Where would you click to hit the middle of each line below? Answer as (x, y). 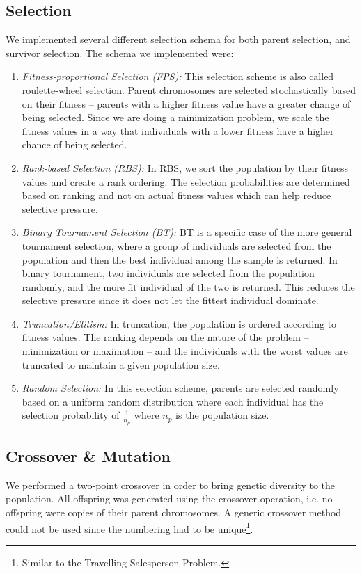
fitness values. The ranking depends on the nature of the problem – (165, 337)
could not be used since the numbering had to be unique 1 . (129, 527)
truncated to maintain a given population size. (121, 364)
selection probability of (71, 415)
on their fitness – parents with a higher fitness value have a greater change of (186, 103)
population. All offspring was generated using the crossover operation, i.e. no (169, 499)
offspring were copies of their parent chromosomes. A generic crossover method (174, 512)
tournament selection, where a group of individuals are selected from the (176, 245)
